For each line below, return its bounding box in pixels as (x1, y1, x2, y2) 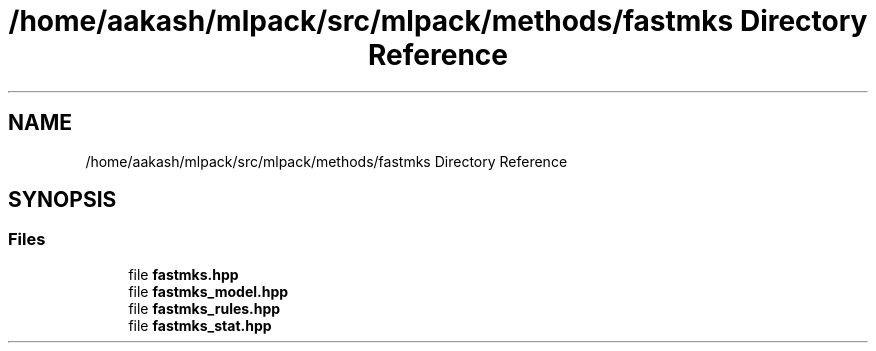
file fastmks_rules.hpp (128, 299, 281, 317)
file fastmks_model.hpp (128, 282, 289, 300)
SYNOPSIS (8, 187, 117, 213)
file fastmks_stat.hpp (128, 316, 272, 334)
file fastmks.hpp (128, 265, 239, 283)
